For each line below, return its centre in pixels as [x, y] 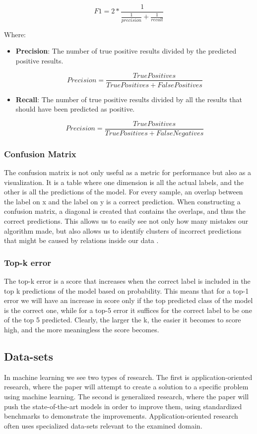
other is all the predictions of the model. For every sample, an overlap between [124, 192]
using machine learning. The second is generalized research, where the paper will [127, 396]
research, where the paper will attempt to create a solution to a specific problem [126, 387]
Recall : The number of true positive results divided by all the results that [129, 99]
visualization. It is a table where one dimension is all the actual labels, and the [124, 182]
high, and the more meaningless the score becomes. [82, 329]
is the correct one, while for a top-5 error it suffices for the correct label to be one [128, 310]
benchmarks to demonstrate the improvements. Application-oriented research [121, 416]
